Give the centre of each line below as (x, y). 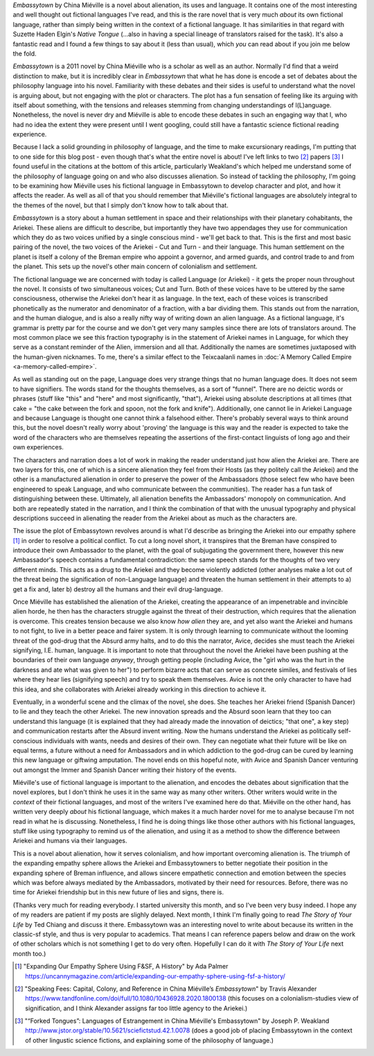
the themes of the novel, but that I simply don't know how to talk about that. (121, 205)
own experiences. (38, 447)
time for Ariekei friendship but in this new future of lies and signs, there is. (118, 892)
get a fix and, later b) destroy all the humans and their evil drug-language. (118, 589)
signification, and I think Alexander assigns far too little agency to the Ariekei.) (136, 1008)
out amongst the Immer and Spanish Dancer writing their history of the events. (125, 770)
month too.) (29, 953)
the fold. (25, 53)
